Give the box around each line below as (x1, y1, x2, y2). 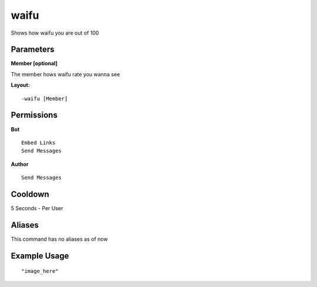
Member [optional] (11, 60, 58, 67)
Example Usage (11, 251, 69, 261)
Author (11, 160, 29, 167)
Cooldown (11, 189, 49, 199)
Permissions (11, 110, 58, 120)
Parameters (11, 45, 55, 55)
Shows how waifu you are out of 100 (11, 29, 99, 36)
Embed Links (21, 139, 56, 146)
